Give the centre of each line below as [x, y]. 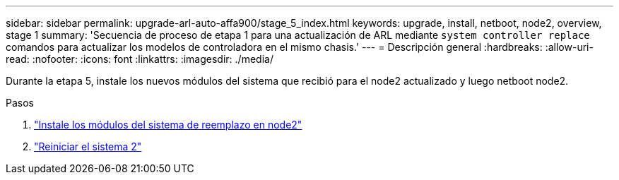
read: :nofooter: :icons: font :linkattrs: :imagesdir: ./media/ [140, 59]
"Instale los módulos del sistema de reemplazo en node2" [168, 125]
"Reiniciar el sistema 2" [88, 146]
